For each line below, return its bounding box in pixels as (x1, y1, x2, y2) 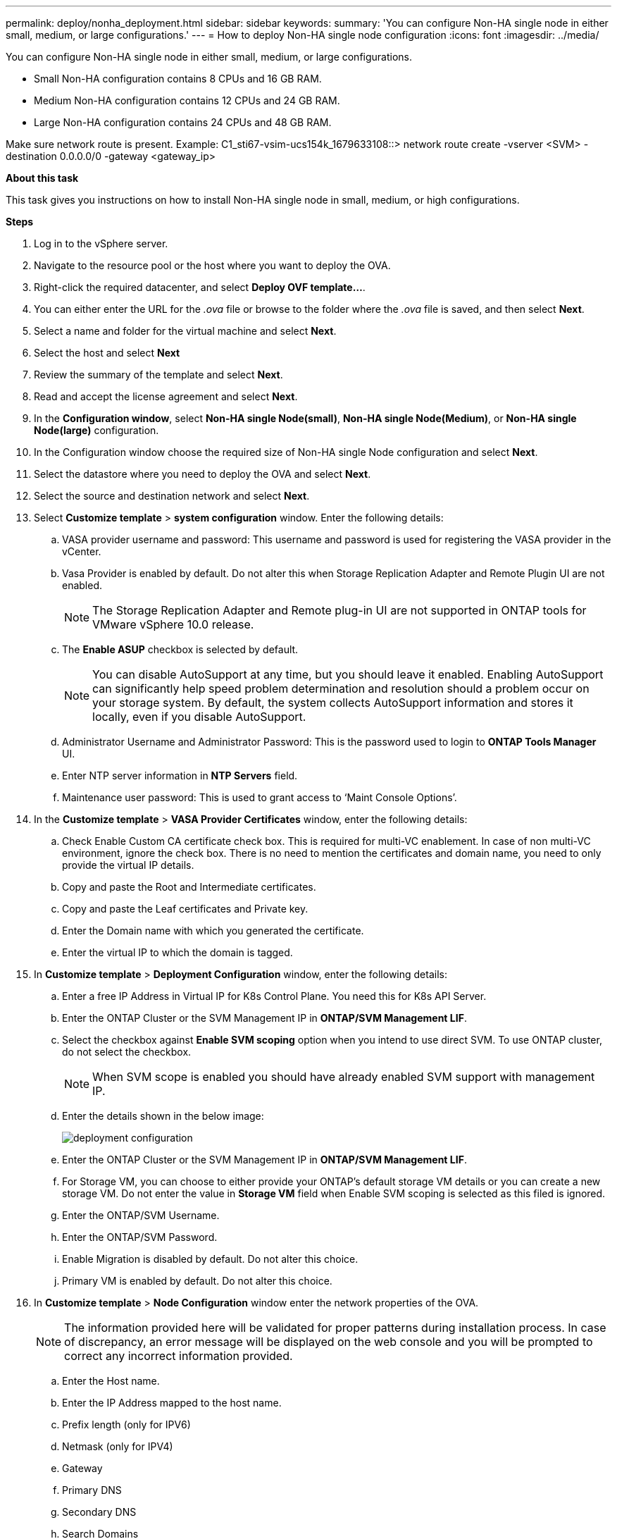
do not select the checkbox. (62, 1046, 192, 1058)
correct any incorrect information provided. (64, 1349, 293, 1363)
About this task (6, 172, 79, 184)
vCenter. (62, 545, 101, 557)
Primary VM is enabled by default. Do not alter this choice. (62, 1275, 332, 1287)
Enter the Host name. (62, 1375, 160, 1387)
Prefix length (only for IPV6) (62, 1419, 191, 1430)
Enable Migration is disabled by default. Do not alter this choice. (62, 1253, 359, 1265)
